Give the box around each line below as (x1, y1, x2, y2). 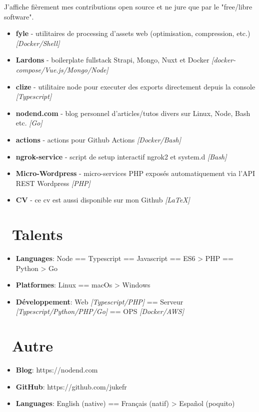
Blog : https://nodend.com (15, 364, 98, 375)
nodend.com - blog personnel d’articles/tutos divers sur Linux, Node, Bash (15, 107, 250, 118)
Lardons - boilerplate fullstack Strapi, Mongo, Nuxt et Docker (15, 54, 209, 65)
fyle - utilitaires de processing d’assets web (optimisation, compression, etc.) (15, 28, 250, 38)
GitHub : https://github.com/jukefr (15, 381, 127, 391)
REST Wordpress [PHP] (15, 177, 90, 188)
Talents (12, 224, 63, 244)
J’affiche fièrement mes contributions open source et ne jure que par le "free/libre (4, 1, 252, 11)
